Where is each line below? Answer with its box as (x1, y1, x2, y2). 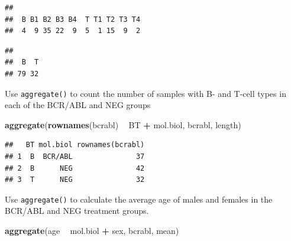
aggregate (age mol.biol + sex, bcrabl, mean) (5, 224, 179, 237)
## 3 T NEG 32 (5, 175, 145, 184)
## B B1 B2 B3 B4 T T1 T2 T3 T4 (5, 15, 141, 24)
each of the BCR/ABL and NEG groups (5, 99, 151, 111)
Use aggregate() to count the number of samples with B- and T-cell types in (5, 87, 286, 99)
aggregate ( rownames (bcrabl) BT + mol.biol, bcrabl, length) (5, 118, 241, 131)
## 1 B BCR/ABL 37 (5, 152, 145, 161)
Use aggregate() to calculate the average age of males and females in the (5, 193, 273, 205)
